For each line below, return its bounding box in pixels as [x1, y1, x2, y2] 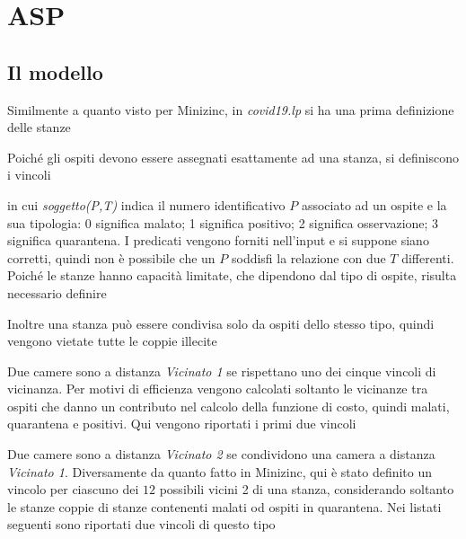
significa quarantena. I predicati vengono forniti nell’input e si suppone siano [7, 231, 429, 250]
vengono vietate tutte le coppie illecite [7, 331, 217, 350]
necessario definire [7, 283, 107, 302]
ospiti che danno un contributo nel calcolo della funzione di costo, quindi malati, [7, 396, 450, 415]
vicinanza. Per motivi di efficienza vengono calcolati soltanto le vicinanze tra [7, 379, 428, 398]
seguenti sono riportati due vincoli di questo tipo [7, 515, 276, 534]
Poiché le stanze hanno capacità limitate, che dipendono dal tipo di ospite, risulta [7, 266, 457, 285]
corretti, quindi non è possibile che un [7, 248, 215, 267]
